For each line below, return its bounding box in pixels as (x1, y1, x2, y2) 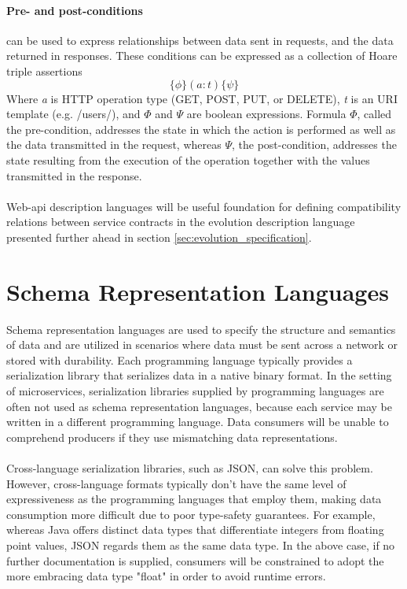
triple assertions (6, 62, 82, 79)
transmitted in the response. (6, 167, 142, 183)
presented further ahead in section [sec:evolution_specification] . (6, 228, 312, 245)
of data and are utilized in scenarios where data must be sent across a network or (6, 336, 398, 353)
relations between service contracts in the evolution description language (6, 213, 355, 230)
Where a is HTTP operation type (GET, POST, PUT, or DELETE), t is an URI (6, 90, 398, 106)
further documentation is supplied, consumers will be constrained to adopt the (6, 552, 384, 569)
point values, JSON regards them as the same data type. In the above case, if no (6, 536, 395, 553)
